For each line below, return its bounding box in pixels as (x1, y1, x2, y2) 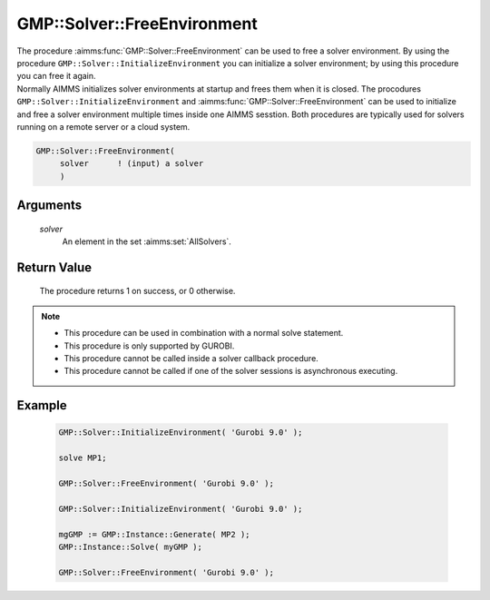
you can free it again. (16, 71, 96, 82)
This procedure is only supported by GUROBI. (64, 340, 235, 351)
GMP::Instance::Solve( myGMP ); (58, 541, 203, 552)
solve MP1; (58, 453, 107, 463)
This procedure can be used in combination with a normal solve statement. (64, 328, 344, 339)
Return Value (16, 260, 93, 275)
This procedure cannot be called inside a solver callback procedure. (64, 353, 319, 364)
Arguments (16, 198, 83, 213)
